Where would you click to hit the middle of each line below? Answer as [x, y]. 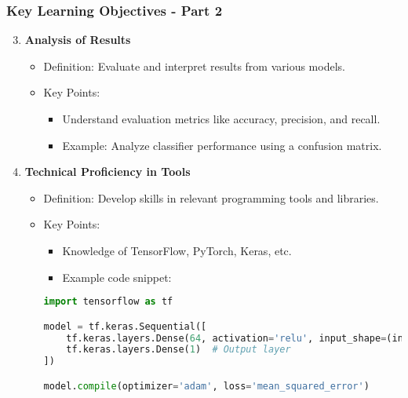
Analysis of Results [78, 40]
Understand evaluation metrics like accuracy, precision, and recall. [221, 119]
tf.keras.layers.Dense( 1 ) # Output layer [178, 350]
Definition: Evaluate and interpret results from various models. [194, 66]
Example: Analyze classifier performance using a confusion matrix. [222, 145]
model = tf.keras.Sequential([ [125, 326]
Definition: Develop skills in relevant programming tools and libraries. [211, 197]
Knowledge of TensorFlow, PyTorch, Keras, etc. [177, 250]
